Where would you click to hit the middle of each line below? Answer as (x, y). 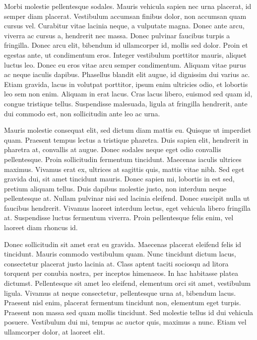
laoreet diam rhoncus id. (41, 227)
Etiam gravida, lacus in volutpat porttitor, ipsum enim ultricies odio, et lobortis (126, 84)
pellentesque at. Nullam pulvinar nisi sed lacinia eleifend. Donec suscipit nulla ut (127, 198)
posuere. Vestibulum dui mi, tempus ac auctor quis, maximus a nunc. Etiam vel (125, 322)
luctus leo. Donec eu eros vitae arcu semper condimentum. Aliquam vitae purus (125, 64)
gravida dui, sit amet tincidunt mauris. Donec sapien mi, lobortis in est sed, (119, 179)
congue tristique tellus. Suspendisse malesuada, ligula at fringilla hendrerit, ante (126, 103)
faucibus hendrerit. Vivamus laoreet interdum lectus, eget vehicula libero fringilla (128, 208)
